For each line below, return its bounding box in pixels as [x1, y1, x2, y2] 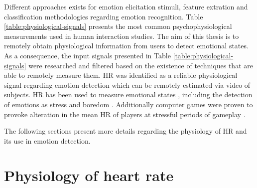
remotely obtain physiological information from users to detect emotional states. [4, 40, 249, 51]
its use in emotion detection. [4, 135, 91, 146]
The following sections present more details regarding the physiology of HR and [4, 126, 247, 136]
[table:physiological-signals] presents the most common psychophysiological [4, 21, 232, 31]
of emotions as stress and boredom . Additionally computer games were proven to [4, 99, 253, 109]
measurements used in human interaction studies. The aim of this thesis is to [4, 30, 239, 41]
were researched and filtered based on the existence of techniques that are [28, 60, 253, 70]
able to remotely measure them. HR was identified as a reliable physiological [4, 70, 238, 80]
